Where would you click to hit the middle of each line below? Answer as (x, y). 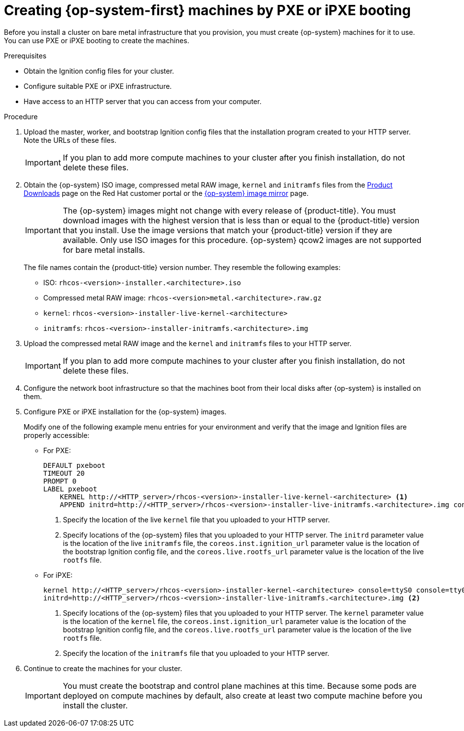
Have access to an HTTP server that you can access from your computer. (143, 101)
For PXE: (57, 450)
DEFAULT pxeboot (74, 465)
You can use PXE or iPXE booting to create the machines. (97, 40)
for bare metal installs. (104, 250)
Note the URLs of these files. (70, 140)
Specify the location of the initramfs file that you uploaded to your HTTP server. (196, 653)
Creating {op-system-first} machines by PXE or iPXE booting (207, 10)
